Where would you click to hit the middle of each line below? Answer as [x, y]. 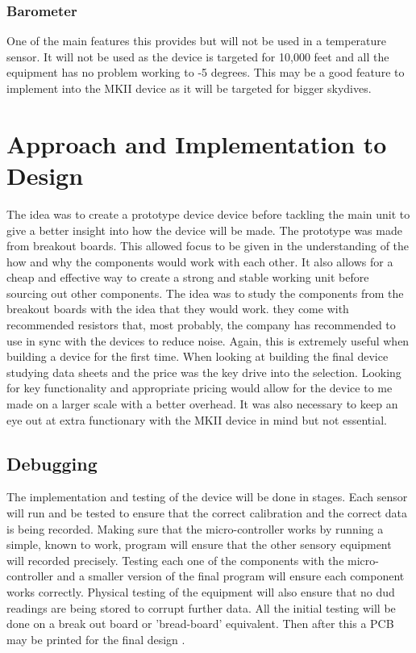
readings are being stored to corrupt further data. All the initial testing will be [201, 607]
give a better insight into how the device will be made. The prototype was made [204, 230]
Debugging [52, 463]
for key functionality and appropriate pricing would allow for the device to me [200, 388]
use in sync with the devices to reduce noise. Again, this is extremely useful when [208, 340]
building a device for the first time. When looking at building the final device [198, 356]
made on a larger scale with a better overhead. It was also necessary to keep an [202, 404]
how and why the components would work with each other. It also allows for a [200, 261]
